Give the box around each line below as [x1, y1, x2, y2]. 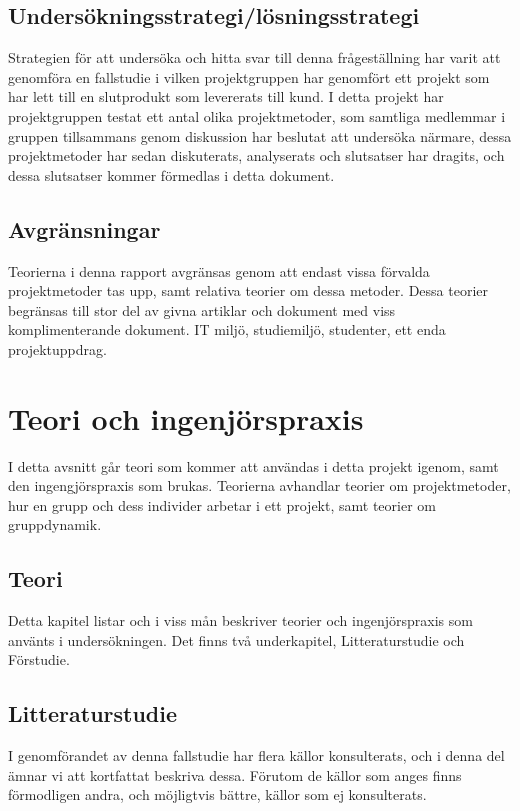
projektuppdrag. [8, 338, 107, 359]
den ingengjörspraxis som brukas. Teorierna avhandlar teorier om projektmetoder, [8, 475, 511, 496]
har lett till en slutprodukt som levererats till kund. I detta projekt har [8, 86, 444, 107]
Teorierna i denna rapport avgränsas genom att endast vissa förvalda [8, 260, 430, 281]
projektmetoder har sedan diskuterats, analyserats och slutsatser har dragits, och [8, 145, 505, 166]
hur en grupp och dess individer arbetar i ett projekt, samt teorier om [8, 494, 436, 515]
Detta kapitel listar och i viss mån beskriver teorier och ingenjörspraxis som [8, 610, 473, 631]
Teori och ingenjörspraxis [8, 397, 364, 438]
